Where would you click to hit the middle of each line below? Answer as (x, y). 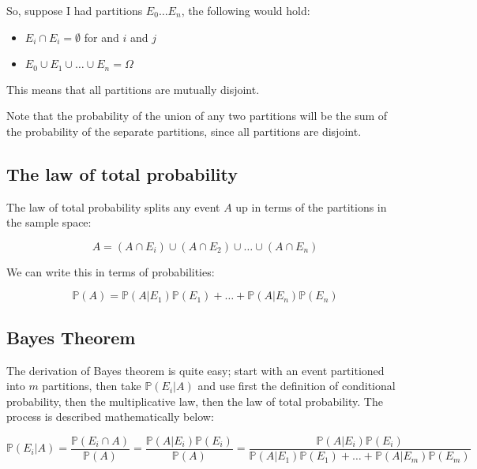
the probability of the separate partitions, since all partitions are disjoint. (184, 131)
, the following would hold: (246, 10)
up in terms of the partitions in (311, 206)
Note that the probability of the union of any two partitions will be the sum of (197, 116)
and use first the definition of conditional (297, 386)
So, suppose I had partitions (75, 10)
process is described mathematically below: (110, 416)
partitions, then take (92, 386)
